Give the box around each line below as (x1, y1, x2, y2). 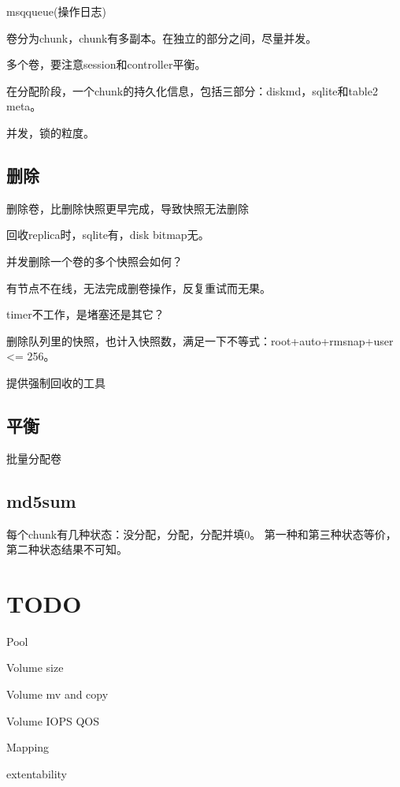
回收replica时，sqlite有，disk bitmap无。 (6, 226, 209, 243)
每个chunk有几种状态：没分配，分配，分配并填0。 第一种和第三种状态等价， (6, 525, 397, 542)
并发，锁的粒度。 (6, 124, 94, 140)
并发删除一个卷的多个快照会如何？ (6, 252, 183, 269)
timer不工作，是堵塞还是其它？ (6, 306, 165, 323)
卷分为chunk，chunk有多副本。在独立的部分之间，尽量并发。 (6, 29, 317, 46)
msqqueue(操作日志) (6, 3, 106, 19)
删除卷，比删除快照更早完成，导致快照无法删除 (6, 200, 249, 216)
